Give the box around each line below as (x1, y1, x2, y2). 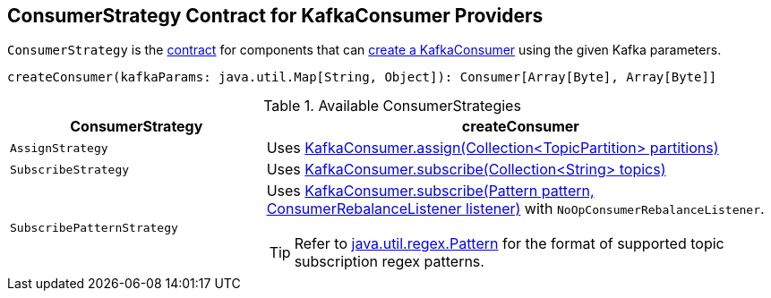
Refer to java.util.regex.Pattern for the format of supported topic (294, 234, 724, 253)
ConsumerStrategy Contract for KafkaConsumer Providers (7, 4, 544, 27)
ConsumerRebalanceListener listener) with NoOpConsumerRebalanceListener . (266, 200, 765, 218)
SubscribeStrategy (10, 162, 130, 176)
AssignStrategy (10, 140, 108, 155)
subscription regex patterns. (294, 252, 484, 271)
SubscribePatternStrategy (10, 220, 178, 234)
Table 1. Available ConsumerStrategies (263, 97, 521, 115)
